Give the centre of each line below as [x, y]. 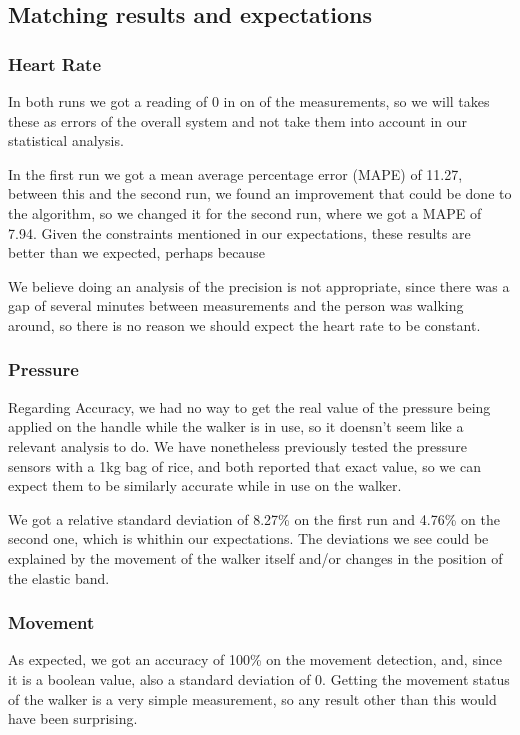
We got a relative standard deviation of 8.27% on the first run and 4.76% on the [254, 518]
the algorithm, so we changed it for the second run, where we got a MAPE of [245, 212]
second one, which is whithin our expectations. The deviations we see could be [248, 538]
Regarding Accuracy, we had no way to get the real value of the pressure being [249, 406]
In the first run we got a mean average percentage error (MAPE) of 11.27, [235, 173]
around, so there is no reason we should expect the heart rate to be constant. [244, 324]
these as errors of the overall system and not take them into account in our [238, 120]
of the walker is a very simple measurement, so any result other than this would [252, 698]
